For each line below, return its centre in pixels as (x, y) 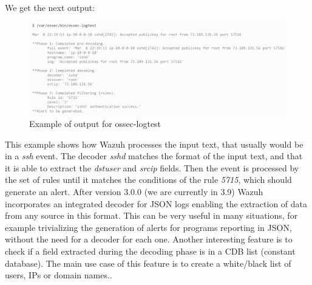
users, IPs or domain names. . (59, 275)
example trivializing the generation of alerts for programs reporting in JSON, (148, 227)
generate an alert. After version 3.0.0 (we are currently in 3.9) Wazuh (134, 191)
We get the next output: (50, 7)
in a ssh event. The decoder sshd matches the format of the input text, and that (154, 156)
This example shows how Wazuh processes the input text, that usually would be (154, 144)
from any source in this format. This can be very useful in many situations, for (151, 215)
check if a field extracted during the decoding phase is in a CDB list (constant (150, 251)
